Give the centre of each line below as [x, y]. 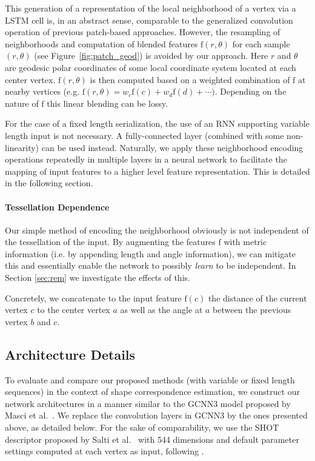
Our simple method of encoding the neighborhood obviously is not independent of [157, 230]
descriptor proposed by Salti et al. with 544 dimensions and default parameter [152, 439]
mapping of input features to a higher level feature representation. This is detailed [157, 171]
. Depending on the [250, 91]
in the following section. [49, 183]
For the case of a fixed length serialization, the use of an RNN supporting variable [157, 123]
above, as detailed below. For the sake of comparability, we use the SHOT [142, 427]
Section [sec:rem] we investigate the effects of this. [98, 278]
